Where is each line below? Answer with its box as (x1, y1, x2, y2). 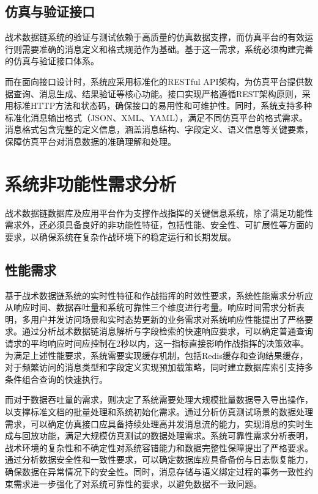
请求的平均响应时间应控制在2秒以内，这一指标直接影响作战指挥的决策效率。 (5, 337, 309, 350)
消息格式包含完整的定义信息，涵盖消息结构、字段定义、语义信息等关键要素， (5, 123, 313, 136)
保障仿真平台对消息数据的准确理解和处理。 (5, 135, 176, 147)
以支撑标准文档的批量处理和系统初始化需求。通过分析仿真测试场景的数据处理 (5, 405, 313, 418)
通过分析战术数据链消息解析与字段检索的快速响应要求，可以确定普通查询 (21, 325, 313, 337)
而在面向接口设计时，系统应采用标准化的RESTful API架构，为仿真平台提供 (5, 75, 305, 87)
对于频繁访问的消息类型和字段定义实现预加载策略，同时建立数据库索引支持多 (5, 361, 313, 374)
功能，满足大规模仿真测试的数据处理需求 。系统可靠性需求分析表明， (39, 429, 313, 442)
